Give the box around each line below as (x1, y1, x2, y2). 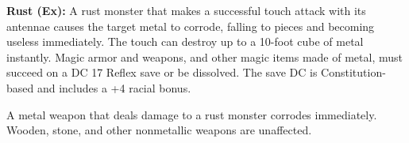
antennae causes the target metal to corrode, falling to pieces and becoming (6, 17, 375, 34)
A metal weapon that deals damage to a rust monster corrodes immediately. (6, 106, 377, 122)
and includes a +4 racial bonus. (37, 79, 191, 96)
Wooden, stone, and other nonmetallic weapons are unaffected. (6, 122, 312, 138)
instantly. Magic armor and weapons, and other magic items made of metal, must (6, 48, 403, 65)
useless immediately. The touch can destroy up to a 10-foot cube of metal (6, 33, 364, 50)
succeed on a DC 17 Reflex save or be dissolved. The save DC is (6, 64, 318, 81)
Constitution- (321, 64, 386, 81)
